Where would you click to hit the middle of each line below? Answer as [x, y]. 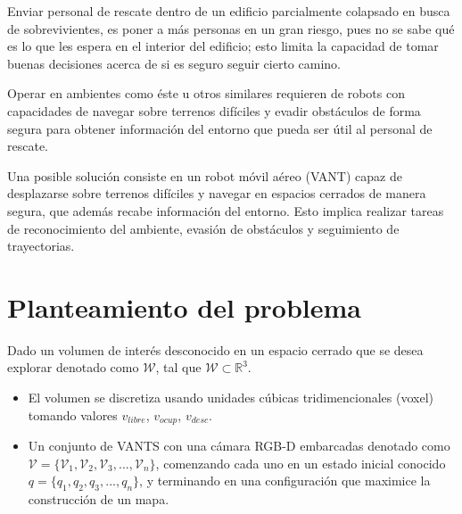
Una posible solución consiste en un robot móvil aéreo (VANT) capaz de [205, 175]
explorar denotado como [73, 367]
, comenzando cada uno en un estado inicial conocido [301, 463]
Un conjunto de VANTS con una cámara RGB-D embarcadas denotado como [239, 446]
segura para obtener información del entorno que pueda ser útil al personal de [220, 128]
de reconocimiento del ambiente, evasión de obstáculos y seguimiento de [203, 228]
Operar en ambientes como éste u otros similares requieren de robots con [206, 93]
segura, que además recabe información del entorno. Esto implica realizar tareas [226, 210]
